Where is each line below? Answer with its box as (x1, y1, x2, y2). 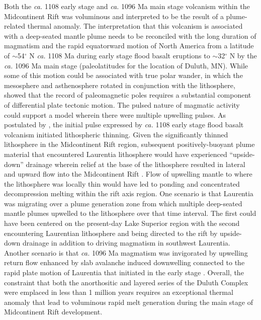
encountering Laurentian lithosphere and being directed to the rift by (4, 227, 218, 238)
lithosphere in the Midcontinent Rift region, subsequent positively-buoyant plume (4, 139, 255, 149)
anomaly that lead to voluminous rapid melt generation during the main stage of (4, 296, 253, 307)
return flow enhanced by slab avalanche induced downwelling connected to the (4, 257, 245, 268)
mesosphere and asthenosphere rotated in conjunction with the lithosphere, (4, 79, 235, 90)
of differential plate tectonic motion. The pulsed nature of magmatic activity (4, 99, 240, 110)
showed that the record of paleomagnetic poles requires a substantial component (4, 90, 251, 100)
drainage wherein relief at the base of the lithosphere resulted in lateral (26, 158, 245, 169)
